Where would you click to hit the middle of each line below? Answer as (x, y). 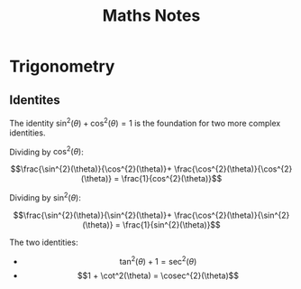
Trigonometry (62, 66)
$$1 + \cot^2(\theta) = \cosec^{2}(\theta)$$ (158, 275)
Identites (35, 100)
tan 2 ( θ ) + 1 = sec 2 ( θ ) (158, 260)
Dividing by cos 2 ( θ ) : (46, 151)
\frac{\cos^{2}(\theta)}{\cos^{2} (233, 169)
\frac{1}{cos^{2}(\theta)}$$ (172, 179)
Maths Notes (151, 16)
